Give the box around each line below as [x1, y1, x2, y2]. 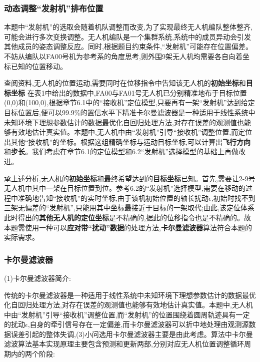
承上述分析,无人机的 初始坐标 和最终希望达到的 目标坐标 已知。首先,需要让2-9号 [4, 173, 255, 183]
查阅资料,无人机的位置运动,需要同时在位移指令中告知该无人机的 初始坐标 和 [4, 78, 246, 88]
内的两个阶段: [10, 348, 55, 359]
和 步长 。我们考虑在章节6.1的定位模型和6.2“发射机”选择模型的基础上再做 [4, 146, 238, 157]
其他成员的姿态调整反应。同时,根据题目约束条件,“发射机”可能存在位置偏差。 [4, 41, 252, 52]
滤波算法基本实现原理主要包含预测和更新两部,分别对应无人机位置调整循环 [4, 338, 244, 349]
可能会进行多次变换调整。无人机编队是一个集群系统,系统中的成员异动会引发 [4, 31, 251, 42]
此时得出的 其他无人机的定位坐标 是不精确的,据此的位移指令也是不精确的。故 [4, 212, 251, 222]
